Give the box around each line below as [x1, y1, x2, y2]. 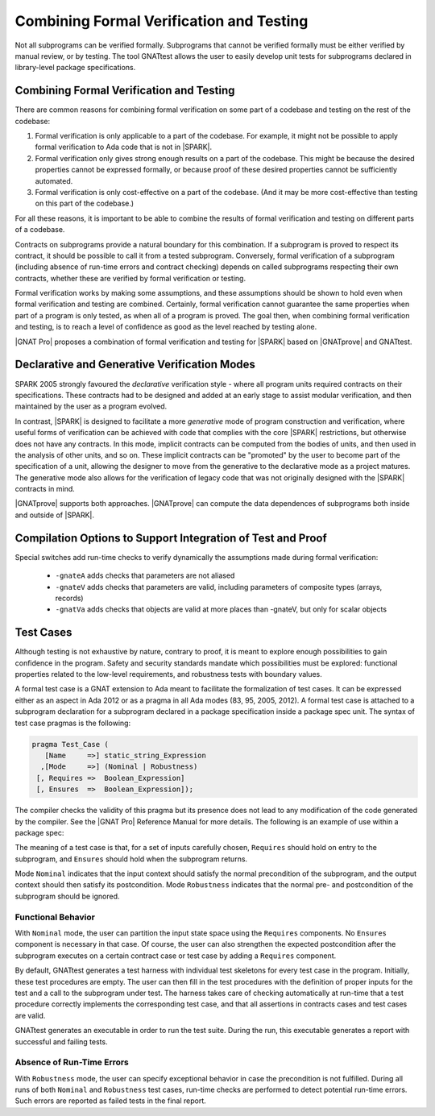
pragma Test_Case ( [31, 740, 109, 749]
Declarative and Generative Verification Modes [14, 358, 255, 371]
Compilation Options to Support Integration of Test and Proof [14, 531, 328, 545]
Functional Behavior [14, 911, 96, 923]
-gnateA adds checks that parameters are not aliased [55, 570, 235, 580]
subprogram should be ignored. [14, 891, 120, 901]
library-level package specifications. [14, 63, 136, 73]
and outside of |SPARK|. [14, 510, 95, 520]
